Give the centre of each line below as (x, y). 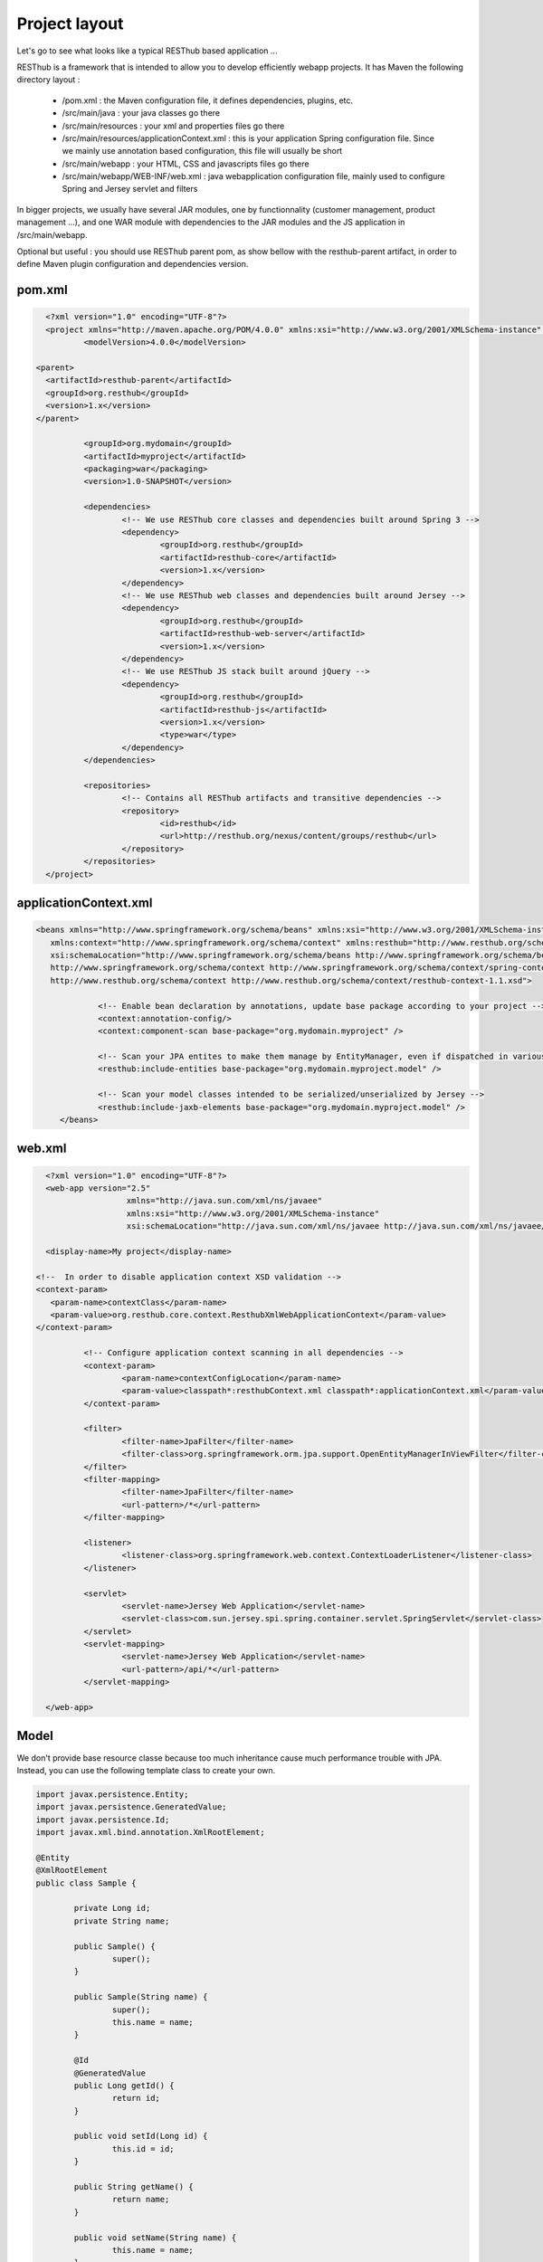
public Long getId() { (124, 2085)
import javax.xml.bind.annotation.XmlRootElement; (151, 1833)
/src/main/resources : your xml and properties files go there (173, 126)
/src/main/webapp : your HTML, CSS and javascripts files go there (186, 164)
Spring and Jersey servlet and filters (130, 189)
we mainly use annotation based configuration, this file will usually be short (202, 151)
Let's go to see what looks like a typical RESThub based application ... (147, 51)
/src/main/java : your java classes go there (141, 113)
